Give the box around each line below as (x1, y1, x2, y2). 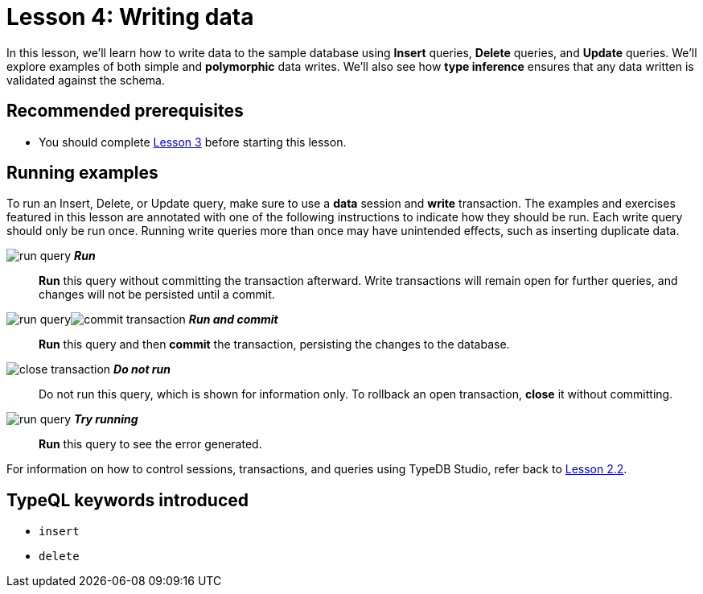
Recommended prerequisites (6, 101, 244, 122)
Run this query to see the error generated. (39, 437, 262, 452)
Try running (74, 412, 138, 427)
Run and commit (188, 312, 278, 327)
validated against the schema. (6, 72, 165, 87)
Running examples (6, 163, 158, 184)
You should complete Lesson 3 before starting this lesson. (39, 134, 347, 149)
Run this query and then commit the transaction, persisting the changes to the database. (39, 337, 510, 352)
